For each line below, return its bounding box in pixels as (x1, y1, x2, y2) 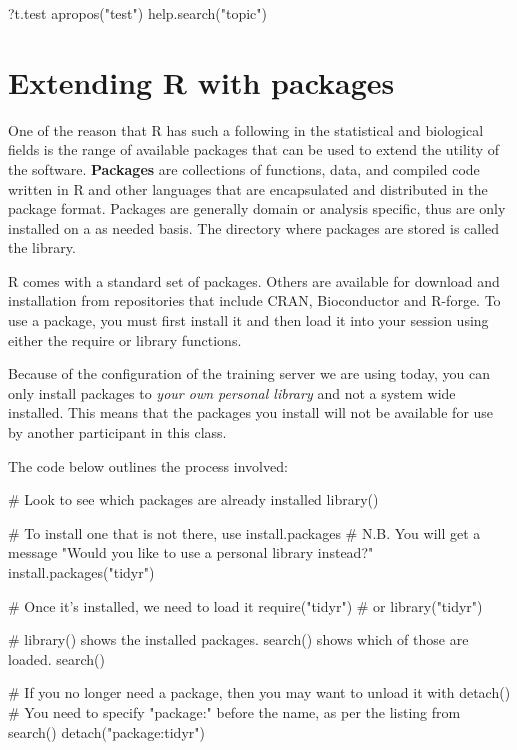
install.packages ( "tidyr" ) (8, 562, 155, 582)
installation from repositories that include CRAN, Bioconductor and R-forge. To (8, 290, 501, 311)
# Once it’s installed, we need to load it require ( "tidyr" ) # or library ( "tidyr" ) (8, 595, 483, 616)
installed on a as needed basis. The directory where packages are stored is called (8, 217, 500, 238)
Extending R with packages (8, 61, 395, 102)
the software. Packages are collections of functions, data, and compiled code (8, 158, 480, 179)
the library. (8, 237, 76, 258)
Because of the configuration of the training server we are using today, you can (8, 363, 491, 384)
